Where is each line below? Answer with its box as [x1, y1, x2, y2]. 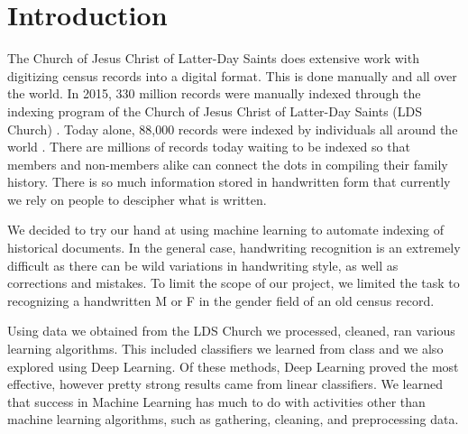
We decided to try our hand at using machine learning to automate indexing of [7, 220, 445, 239]
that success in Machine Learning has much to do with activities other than [7, 392, 426, 411]
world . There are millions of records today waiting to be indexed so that [7, 137, 410, 156]
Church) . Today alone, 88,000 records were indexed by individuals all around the [7, 119, 458, 138]
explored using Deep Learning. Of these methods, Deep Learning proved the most [7, 356, 459, 375]
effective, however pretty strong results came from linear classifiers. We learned [7, 374, 443, 393]
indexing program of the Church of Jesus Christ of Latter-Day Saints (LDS [7, 101, 422, 120]
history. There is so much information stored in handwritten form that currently [7, 172, 451, 191]
